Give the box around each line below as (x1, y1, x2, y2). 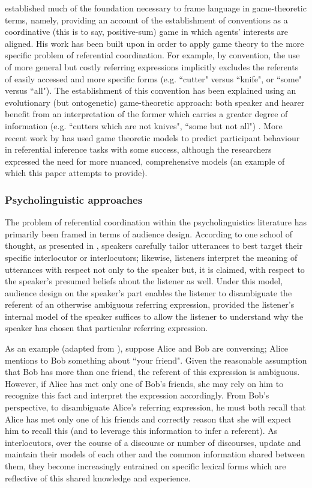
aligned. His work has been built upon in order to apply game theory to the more (5, 37, 304, 49)
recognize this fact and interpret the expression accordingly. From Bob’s (5, 389, 269, 401)
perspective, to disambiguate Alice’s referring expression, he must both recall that (5, 401, 306, 413)
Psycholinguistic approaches (5, 192, 143, 207)
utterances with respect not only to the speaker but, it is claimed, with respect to (5, 263, 305, 275)
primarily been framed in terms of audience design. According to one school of (5, 227, 293, 240)
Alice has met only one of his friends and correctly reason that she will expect (5, 412, 292, 425)
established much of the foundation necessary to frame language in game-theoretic (5, 2, 307, 14)
